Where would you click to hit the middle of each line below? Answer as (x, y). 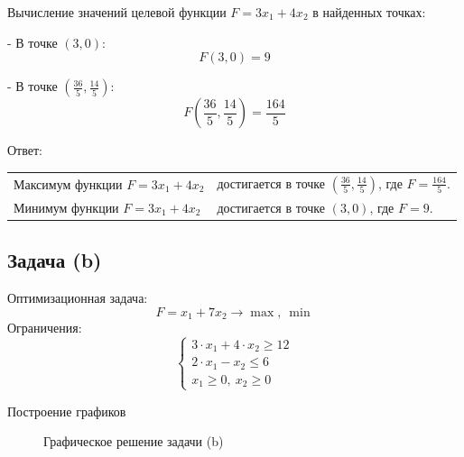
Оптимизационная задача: (78, 298)
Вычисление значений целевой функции (117, 12)
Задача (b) (55, 260)
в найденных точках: (369, 12)
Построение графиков (67, 411)
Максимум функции (68, 183)
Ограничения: (45, 328)
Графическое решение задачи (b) (134, 441)
